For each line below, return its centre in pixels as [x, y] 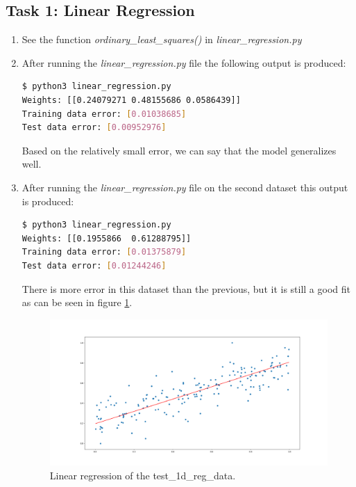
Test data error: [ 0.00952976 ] [94, 128]
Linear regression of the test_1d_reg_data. [143, 475]
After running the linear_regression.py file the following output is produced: [184, 62]
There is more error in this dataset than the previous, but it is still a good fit [186, 288]
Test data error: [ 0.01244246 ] [94, 265]
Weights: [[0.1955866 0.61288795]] [107, 238]
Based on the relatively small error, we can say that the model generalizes [179, 150]
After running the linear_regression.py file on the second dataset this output [185, 187]
